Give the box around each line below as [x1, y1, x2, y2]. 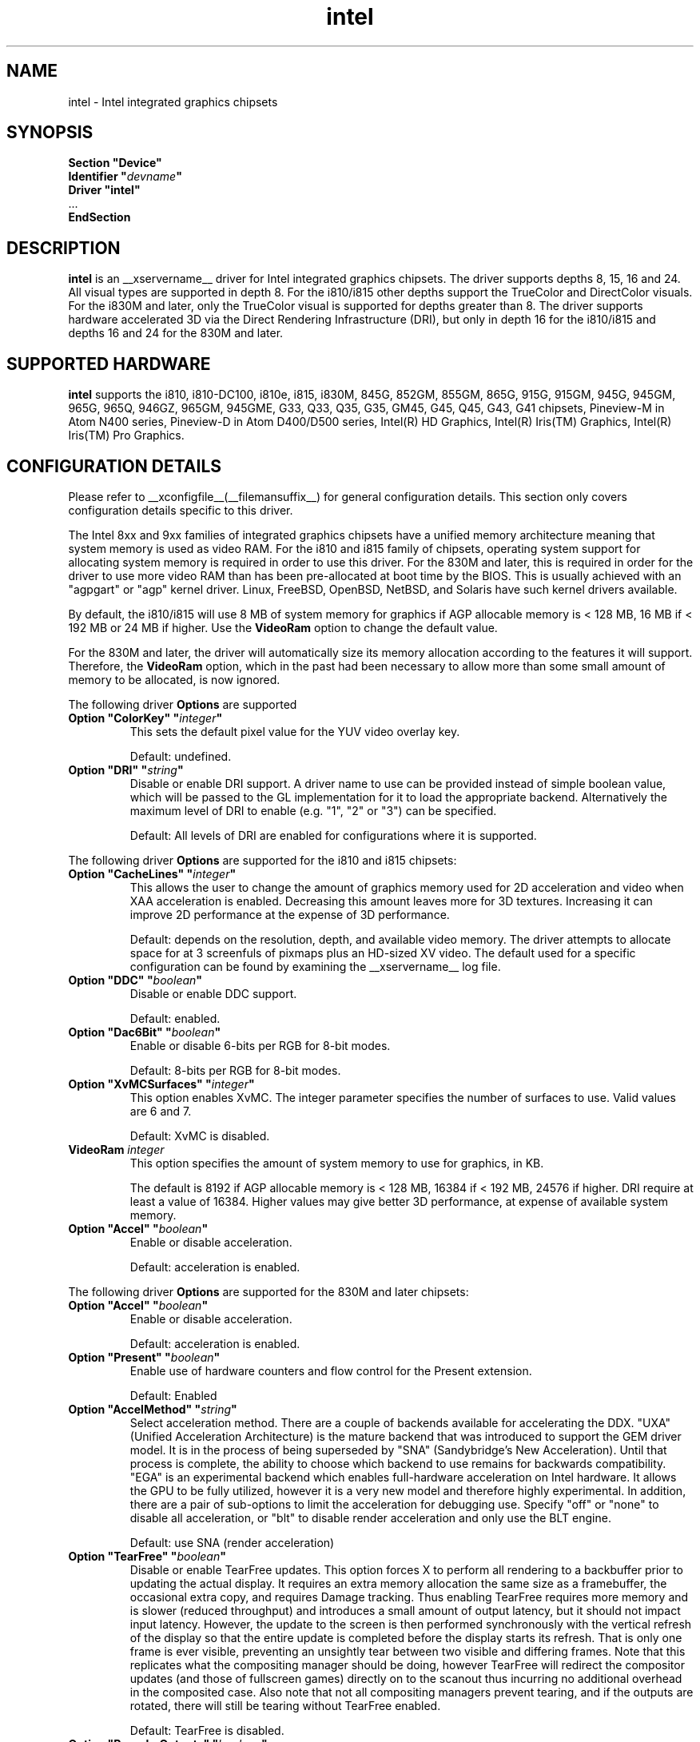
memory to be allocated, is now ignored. [68, 672, 280, 686]
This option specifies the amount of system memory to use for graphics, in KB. [129, 1155, 544, 1170]
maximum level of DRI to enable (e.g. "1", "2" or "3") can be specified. [129, 803, 497, 817]
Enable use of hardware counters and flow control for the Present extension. [129, 1363, 532, 1378]
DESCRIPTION [6, 237, 121, 258]
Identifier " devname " [68, 169, 182, 184]
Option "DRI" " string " [68, 762, 184, 777]
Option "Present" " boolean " [68, 1350, 221, 1364]
